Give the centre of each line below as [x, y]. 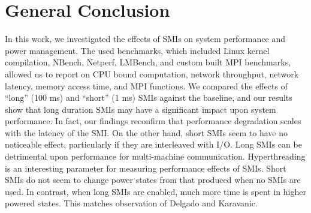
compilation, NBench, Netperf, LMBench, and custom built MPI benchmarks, [148, 62]
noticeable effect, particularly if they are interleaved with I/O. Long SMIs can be [153, 144]
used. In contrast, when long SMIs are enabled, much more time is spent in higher [155, 191]
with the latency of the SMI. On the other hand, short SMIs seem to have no [147, 132]
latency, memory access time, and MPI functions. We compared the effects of [146, 85]
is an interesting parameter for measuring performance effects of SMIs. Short [146, 168]
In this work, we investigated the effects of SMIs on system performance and [145, 39]
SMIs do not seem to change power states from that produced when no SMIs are [153, 180]
